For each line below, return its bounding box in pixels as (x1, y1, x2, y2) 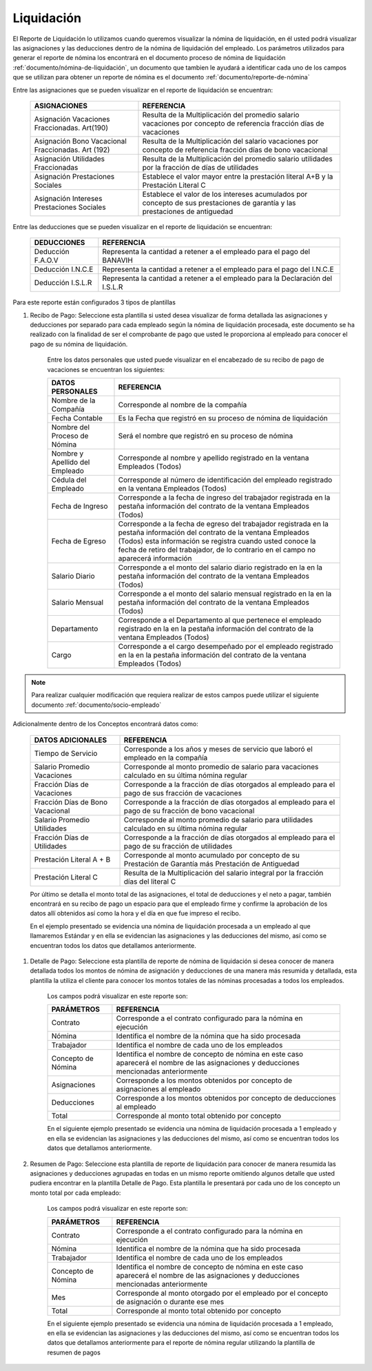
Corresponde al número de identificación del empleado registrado (118, 475, 333, 485)
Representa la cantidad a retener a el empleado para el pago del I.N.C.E (102, 264, 334, 274)
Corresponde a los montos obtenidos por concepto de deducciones (116, 1093, 337, 1103)
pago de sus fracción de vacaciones (123, 788, 242, 797)
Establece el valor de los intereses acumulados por (142, 189, 308, 199)
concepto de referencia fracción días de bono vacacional (142, 145, 328, 155)
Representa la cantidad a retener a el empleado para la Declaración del (102, 273, 333, 283)
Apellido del (51, 458, 90, 467)
